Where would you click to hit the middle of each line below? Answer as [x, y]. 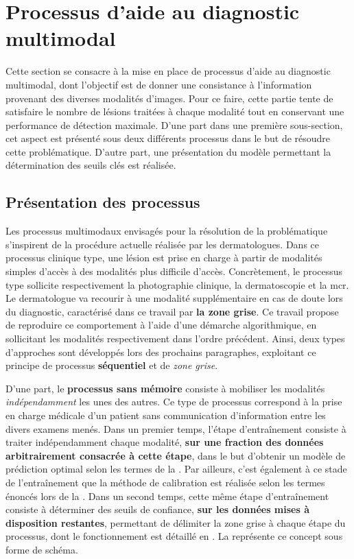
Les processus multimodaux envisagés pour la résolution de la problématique [167, 231]
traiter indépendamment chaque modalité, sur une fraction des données [165, 442]
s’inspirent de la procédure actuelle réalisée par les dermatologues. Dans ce [163, 244]
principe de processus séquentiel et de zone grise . [112, 365]
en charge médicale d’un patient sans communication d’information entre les [166, 415]
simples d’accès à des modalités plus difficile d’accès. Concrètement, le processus [174, 271]
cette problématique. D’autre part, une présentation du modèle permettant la [168, 151]
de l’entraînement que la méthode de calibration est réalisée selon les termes [165, 482]
